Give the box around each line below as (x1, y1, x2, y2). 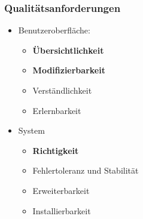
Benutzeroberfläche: (18, 24, 90, 36)
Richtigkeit (32, 144, 79, 156)
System (18, 124, 45, 137)
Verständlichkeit (32, 84, 92, 96)
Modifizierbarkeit (32, 64, 105, 76)
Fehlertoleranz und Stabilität (32, 164, 139, 177)
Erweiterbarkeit (32, 184, 90, 196)
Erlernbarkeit (32, 104, 81, 116)
